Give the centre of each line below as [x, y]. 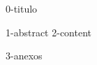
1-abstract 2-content [49, 32]
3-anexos [24, 56]
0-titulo [22, 8]
